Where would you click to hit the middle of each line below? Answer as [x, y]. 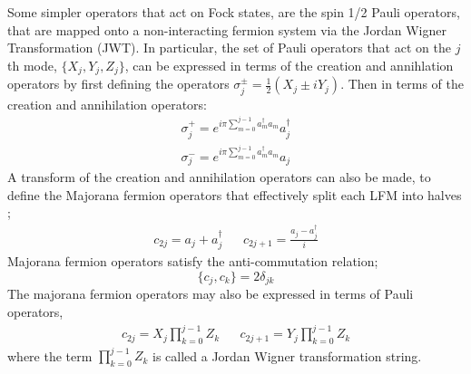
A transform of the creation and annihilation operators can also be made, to [219, 177]
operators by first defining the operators [118, 84]
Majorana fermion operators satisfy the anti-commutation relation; [193, 261]
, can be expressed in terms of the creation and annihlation [289, 65]
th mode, [32, 65]
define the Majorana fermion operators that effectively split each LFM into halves [235, 194]
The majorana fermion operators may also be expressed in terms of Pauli [211, 294]
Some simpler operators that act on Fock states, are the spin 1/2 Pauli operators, [234, 12]
